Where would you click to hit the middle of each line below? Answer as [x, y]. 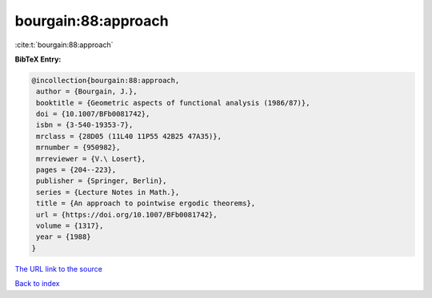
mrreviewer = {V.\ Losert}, [91, 159]
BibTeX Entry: [38, 59]
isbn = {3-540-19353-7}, [85, 125]
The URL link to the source [59, 268]
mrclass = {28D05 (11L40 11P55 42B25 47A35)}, [129, 136]
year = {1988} [64, 237]
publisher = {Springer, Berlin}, [102, 181]
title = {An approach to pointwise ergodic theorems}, [146, 203]
